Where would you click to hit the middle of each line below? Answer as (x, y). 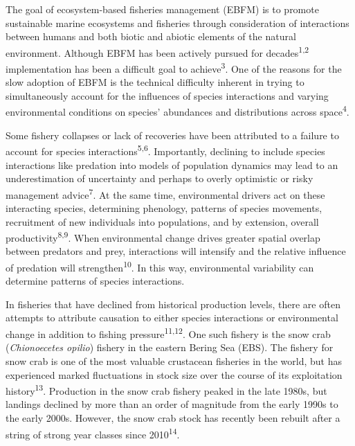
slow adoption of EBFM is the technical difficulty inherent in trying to (155, 82)
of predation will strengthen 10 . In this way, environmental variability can (160, 266)
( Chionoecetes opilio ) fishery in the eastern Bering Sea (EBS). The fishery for (170, 347)
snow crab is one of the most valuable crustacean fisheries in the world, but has (174, 360)
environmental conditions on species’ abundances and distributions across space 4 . (177, 111)
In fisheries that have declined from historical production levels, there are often (173, 304)
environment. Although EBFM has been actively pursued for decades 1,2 (157, 51)
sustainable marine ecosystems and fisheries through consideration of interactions (177, 23)
